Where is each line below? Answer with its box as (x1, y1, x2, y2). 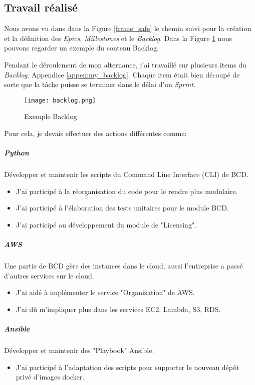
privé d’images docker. (16, 371, 85, 382)
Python (4, 147, 29, 158)
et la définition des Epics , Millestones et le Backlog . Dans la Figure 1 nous (4, 32, 232, 43)
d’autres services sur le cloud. (4, 270, 94, 280)
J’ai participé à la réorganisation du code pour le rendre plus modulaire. (16, 185, 238, 196)
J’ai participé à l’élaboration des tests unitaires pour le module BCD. (16, 202, 229, 213)
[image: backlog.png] (24, 96, 96, 104)
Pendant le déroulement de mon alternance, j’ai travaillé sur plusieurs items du (4, 59, 246, 69)
